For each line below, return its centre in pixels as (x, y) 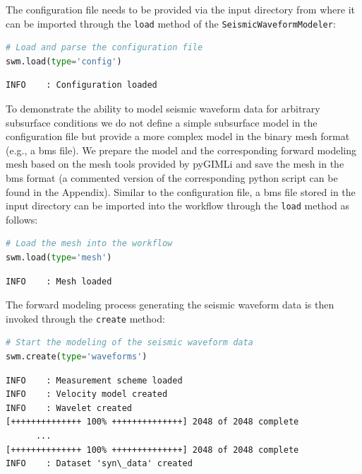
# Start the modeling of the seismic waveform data (129, 343)
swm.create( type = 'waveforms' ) (77, 357)
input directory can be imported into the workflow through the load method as (178, 206)
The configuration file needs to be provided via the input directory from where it (181, 9)
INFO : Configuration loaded (82, 85)
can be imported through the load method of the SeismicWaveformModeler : (171, 23)
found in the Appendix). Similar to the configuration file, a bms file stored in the (181, 191)
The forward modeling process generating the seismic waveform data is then (170, 305)
